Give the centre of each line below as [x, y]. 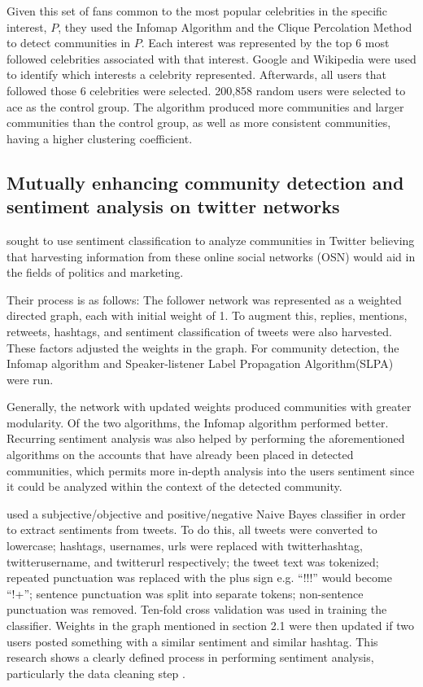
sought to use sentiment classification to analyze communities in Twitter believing [211, 240]
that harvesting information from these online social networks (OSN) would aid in [211, 256]
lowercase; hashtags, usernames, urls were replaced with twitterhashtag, [185, 546]
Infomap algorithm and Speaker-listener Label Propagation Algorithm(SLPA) [200, 363]
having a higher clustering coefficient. [100, 138]
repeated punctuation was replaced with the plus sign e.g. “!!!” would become [199, 578]
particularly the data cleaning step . [96, 673]
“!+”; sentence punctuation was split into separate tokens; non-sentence [185, 593]
